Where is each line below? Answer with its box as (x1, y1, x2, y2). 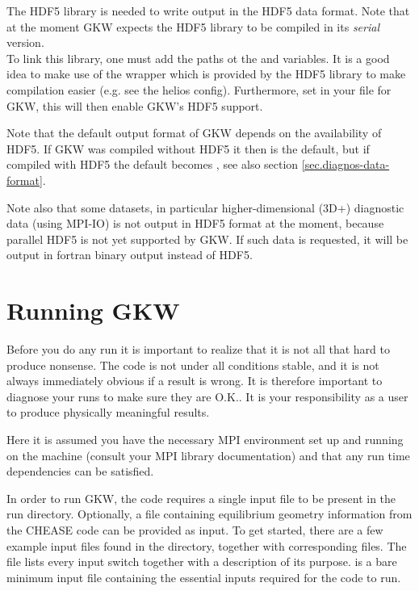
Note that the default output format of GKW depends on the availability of (6, 124, 382, 141)
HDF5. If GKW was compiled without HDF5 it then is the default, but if (6, 140, 370, 157)
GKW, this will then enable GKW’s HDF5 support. (6, 97, 263, 114)
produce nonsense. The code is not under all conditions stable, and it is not (6, 356, 379, 373)
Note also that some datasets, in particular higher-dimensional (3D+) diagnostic (6, 199, 404, 216)
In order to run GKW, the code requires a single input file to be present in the (6, 489, 396, 506)
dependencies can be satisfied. (6, 463, 154, 480)
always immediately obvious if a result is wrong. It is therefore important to (6, 372, 383, 389)
